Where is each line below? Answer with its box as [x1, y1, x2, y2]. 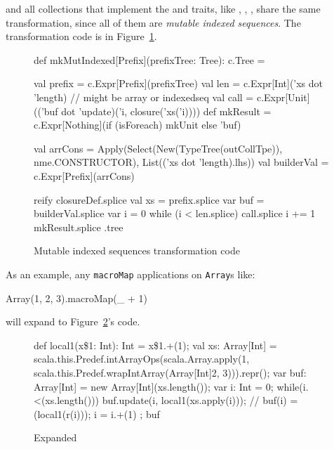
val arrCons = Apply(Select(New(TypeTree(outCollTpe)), [34, 141, 283, 155]
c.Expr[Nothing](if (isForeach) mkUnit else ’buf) [34, 117, 241, 132]
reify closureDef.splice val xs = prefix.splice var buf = [34, 192, 265, 207]
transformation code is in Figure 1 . [6, 29, 157, 44]
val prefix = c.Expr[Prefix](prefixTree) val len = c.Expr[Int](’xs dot [34, 76, 323, 91]
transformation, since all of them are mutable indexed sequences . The [6, 15, 301, 30]
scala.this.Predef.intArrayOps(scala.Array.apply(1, [34, 351, 250, 366]
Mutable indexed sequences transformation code [34, 243, 240, 258]
